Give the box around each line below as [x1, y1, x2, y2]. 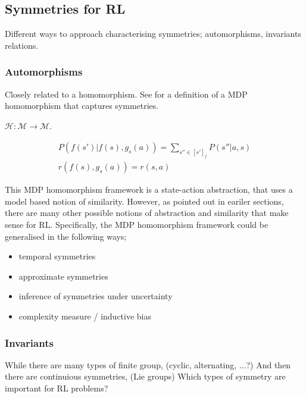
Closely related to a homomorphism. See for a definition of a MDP [5, 87, 248, 100]
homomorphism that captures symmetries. [5, 99, 159, 112]
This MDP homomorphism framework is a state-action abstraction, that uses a [5, 183, 293, 196]
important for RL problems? [5, 382, 108, 394]
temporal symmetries [18, 250, 96, 262]
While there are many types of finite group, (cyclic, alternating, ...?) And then [5, 358, 291, 371]
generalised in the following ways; [5, 230, 127, 242]
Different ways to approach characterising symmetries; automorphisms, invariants [5, 27, 301, 40]
